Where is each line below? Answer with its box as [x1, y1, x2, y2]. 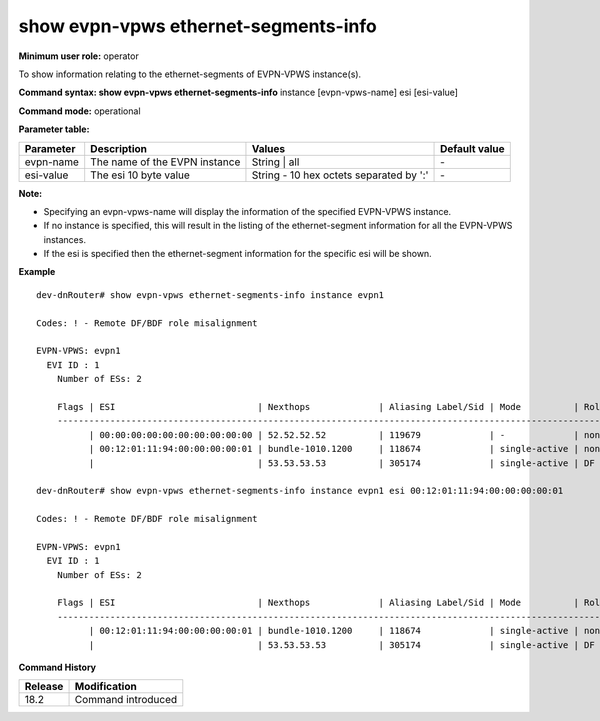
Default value [440, 141, 505, 155]
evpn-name [24, 155, 80, 169]
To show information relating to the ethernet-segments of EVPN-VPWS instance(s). [18, 68, 362, 80]
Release [24, 680, 64, 694]
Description [90, 141, 148, 155]
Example [18, 266, 56, 278]
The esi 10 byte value [90, 168, 190, 182]
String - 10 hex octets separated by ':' [251, 168, 429, 182]
